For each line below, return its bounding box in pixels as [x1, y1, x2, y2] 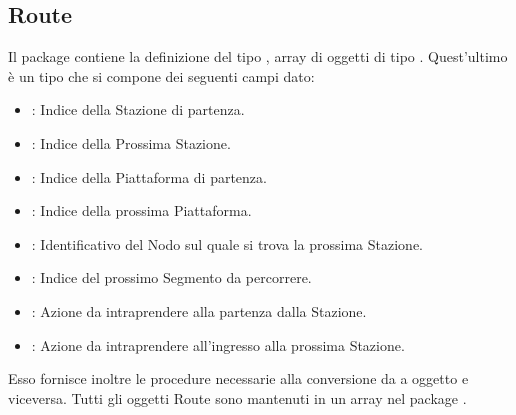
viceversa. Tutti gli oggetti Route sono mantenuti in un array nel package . [8, 387, 467, 408]
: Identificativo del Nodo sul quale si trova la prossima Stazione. [31, 233, 424, 254]
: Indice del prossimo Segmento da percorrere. [31, 267, 312, 288]
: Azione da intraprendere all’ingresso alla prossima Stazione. [31, 334, 405, 355]
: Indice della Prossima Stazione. [31, 132, 231, 153]
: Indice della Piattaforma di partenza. [31, 166, 267, 187]
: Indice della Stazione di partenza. [31, 99, 245, 120]
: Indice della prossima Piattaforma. [31, 200, 252, 221]
